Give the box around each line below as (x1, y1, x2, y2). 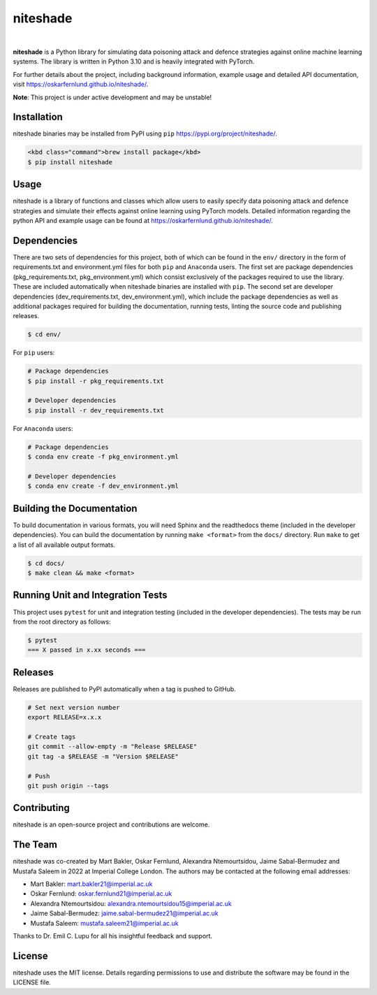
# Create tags (27, 733, 76, 740)
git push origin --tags (27, 782, 110, 789)
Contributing (13, 802, 70, 814)
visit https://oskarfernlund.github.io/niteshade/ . (13, 80, 149, 89)
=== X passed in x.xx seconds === (27, 646, 146, 654)
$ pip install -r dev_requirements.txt (27, 406, 164, 414)
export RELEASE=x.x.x (27, 713, 102, 722)
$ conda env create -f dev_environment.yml (27, 482, 179, 490)
